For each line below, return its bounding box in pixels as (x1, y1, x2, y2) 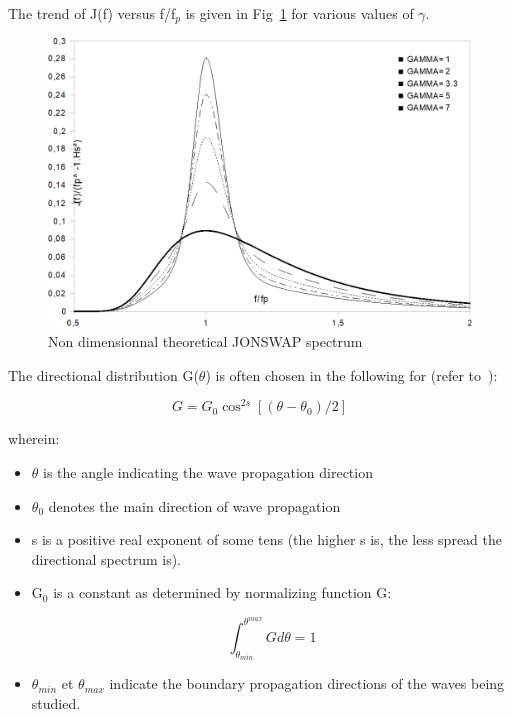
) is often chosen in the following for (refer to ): (205, 364, 498, 385)
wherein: (8, 428, 60, 449)
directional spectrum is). (31, 548, 181, 569)
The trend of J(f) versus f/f (8, 3, 176, 23)
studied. (31, 692, 81, 713)
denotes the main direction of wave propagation (48, 495, 341, 516)
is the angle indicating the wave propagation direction (43, 461, 373, 482)
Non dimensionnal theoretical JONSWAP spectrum (48, 331, 363, 352)
